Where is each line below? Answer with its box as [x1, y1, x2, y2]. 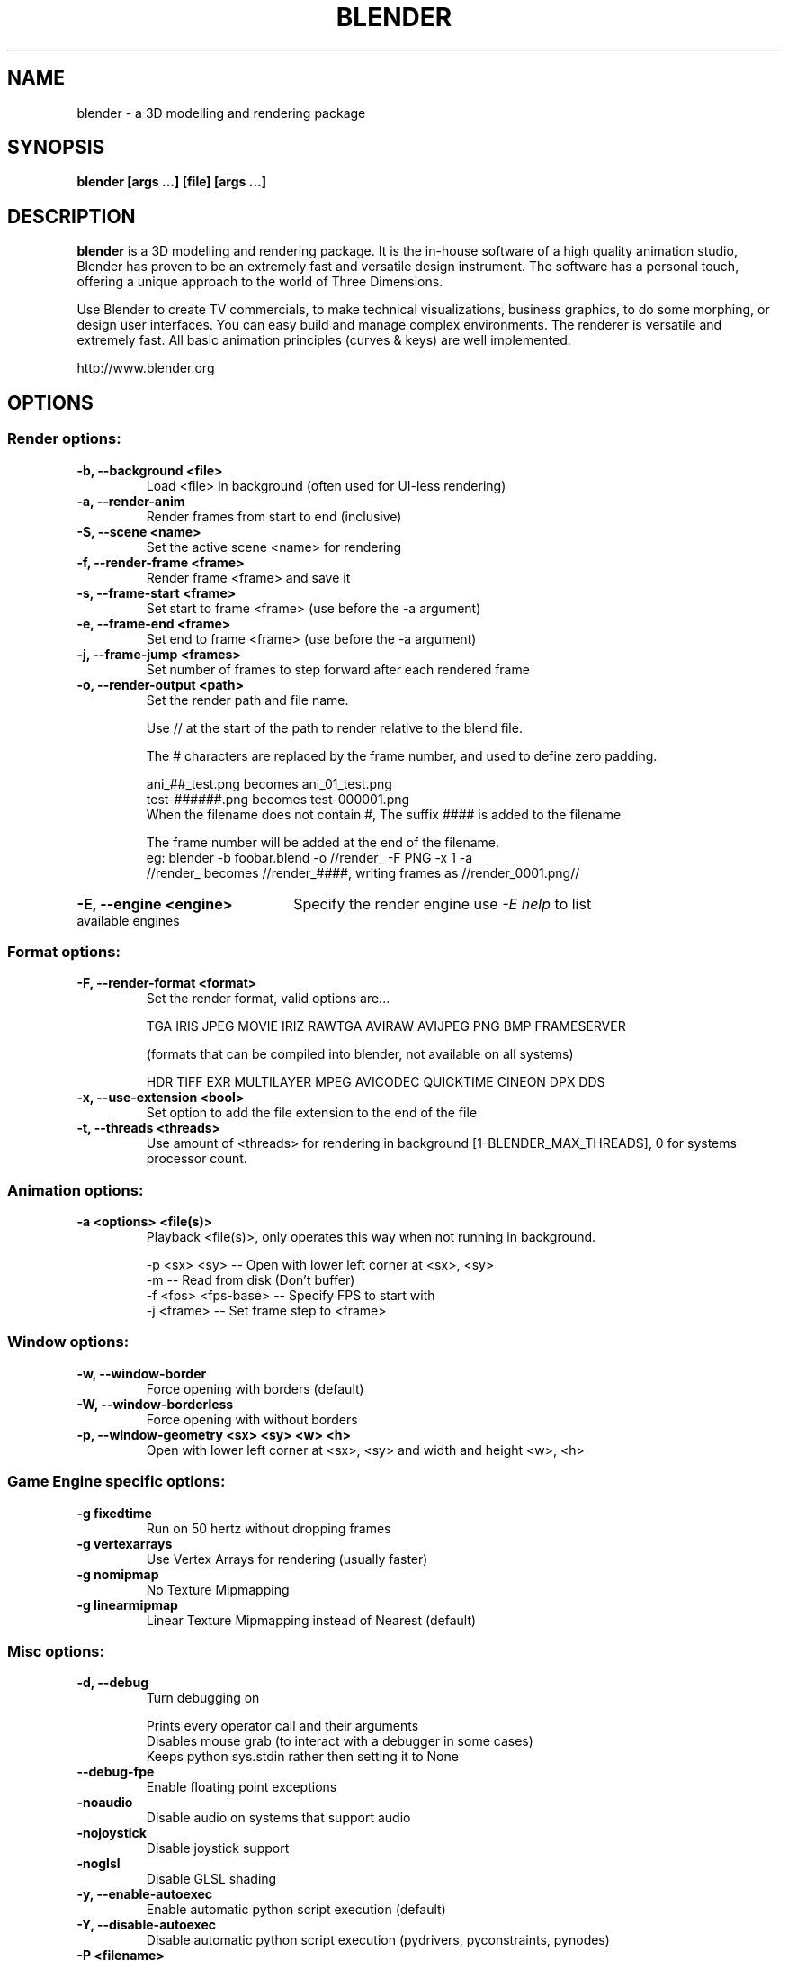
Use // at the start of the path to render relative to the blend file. [146, 719, 523, 736]
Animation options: [7, 1180, 144, 1199]
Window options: [7, 1333, 130, 1351]
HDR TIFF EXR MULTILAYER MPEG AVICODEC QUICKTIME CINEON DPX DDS [146, 1074, 605, 1090]
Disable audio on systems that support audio [146, 1810, 411, 1826]
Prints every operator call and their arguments [146, 1718, 419, 1734]
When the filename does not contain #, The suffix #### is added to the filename [146, 806, 622, 822]
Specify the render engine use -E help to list [293, 894, 592, 913]
